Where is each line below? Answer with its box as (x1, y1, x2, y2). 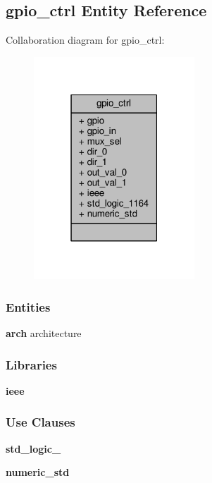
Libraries (6, 355, 57, 373)
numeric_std (6, 465, 70, 479)
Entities (6, 298, 51, 315)
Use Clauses (6, 413, 75, 431)
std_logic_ (6, 441, 61, 456)
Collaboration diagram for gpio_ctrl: (6, 32, 165, 47)
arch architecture (6, 326, 82, 341)
